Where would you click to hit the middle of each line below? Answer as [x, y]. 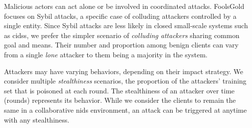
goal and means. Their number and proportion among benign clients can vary [121, 45]
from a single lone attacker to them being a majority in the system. [106, 54]
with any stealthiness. [37, 119]
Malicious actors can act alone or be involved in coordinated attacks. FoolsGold [124, 6]
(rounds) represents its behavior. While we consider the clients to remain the [120, 100]
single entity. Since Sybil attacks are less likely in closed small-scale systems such [126, 25]
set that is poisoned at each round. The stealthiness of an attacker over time [119, 90]
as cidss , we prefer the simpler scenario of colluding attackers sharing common [122, 35]
